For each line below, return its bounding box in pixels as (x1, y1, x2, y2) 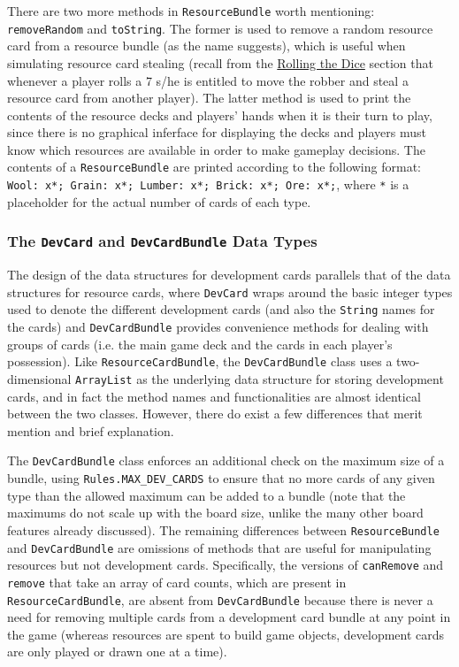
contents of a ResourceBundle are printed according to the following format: (7, 157, 421, 176)
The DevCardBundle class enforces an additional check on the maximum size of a (7, 451, 445, 470)
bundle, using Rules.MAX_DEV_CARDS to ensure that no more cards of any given (7, 469, 435, 487)
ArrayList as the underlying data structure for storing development (75, 369, 444, 387)
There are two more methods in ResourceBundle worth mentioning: (7, 2, 375, 19)
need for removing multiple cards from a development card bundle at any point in (7, 608, 451, 626)
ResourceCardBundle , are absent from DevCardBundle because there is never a (7, 590, 433, 609)
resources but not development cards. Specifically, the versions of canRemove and (7, 556, 444, 574)
